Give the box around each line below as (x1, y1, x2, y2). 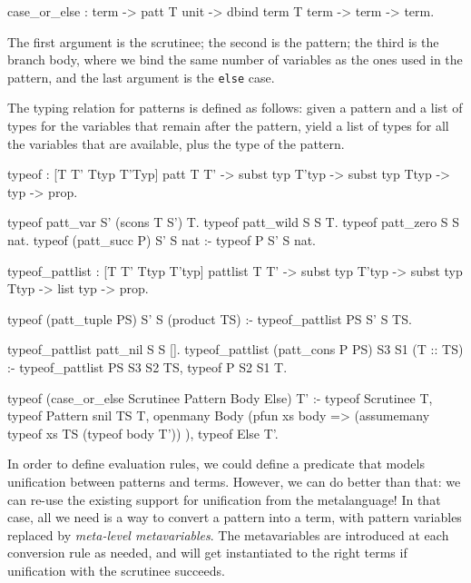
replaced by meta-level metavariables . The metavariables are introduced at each (7, 525, 449, 544)
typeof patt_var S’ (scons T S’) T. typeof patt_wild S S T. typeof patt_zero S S (7, 212, 460, 232)
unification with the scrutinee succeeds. (7, 560, 225, 579)
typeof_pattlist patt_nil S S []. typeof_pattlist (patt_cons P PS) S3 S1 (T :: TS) (7, 340, 464, 359)
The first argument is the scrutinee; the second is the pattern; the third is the (7, 32, 439, 51)
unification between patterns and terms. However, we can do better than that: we (7, 471, 461, 490)
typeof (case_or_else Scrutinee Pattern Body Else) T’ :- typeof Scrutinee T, (7, 388, 433, 407)
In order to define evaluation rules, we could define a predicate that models (7, 454, 425, 473)
